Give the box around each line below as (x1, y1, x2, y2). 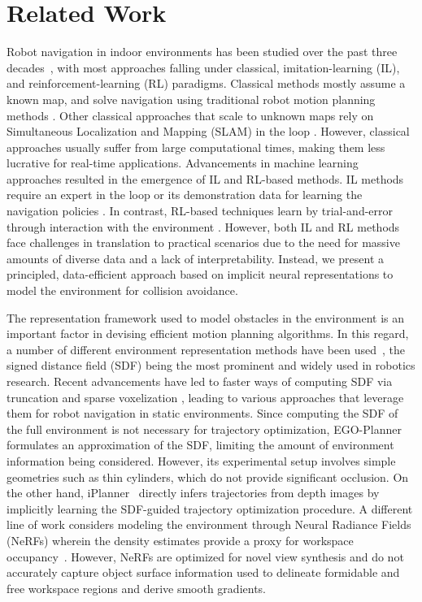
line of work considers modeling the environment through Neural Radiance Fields (7, 516, 411, 533)
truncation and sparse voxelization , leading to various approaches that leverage (7, 388, 404, 405)
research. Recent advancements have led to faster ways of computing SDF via (7, 373, 393, 389)
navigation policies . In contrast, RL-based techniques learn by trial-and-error (7, 202, 394, 219)
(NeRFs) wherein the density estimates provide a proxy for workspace (7, 531, 354, 548)
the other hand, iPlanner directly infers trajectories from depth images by (7, 484, 380, 501)
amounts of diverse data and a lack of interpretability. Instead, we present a (7, 249, 385, 266)
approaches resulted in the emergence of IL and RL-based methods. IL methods (7, 170, 404, 187)
